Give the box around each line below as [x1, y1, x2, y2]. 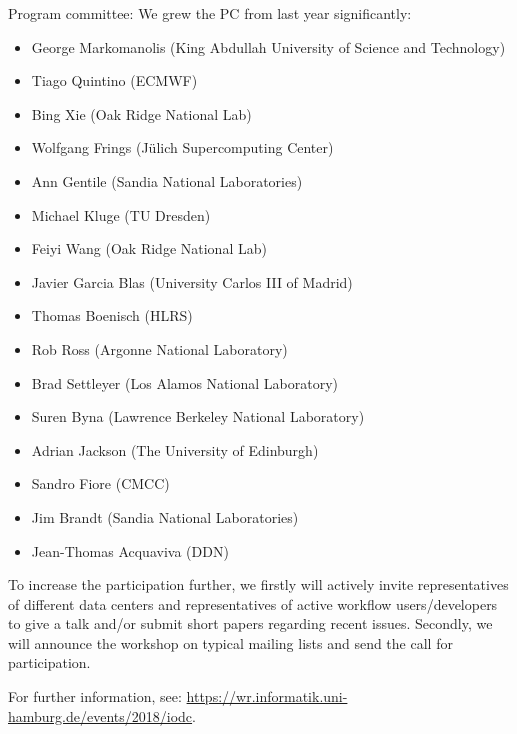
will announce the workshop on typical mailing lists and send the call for [8, 632, 453, 653]
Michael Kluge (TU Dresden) [31, 204, 211, 225]
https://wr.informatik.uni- [186, 686, 348, 707]
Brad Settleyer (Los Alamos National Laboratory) [31, 372, 338, 393]
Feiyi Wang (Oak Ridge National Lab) [31, 238, 267, 259]
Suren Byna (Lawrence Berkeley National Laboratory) [31, 406, 365, 427]
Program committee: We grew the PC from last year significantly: [8, 3, 412, 23]
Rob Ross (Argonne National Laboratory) [31, 338, 288, 359]
